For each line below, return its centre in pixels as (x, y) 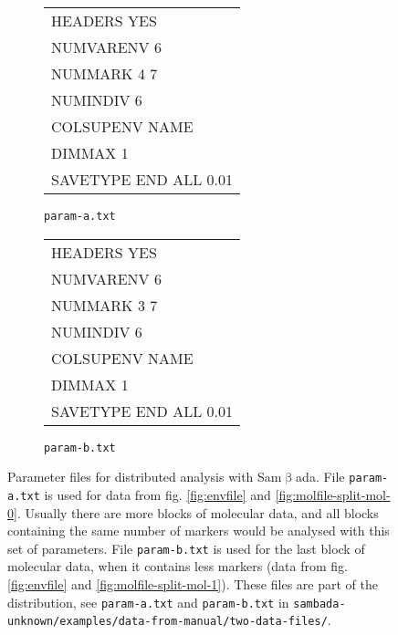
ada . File (320, 477)
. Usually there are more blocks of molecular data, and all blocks (198, 512)
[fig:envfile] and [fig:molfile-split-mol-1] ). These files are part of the (193, 584)
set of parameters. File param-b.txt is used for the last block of (186, 548)
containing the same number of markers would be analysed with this (199, 531)
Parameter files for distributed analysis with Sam (145, 477)
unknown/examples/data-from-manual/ (119, 622)
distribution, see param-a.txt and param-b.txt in (148, 602)
